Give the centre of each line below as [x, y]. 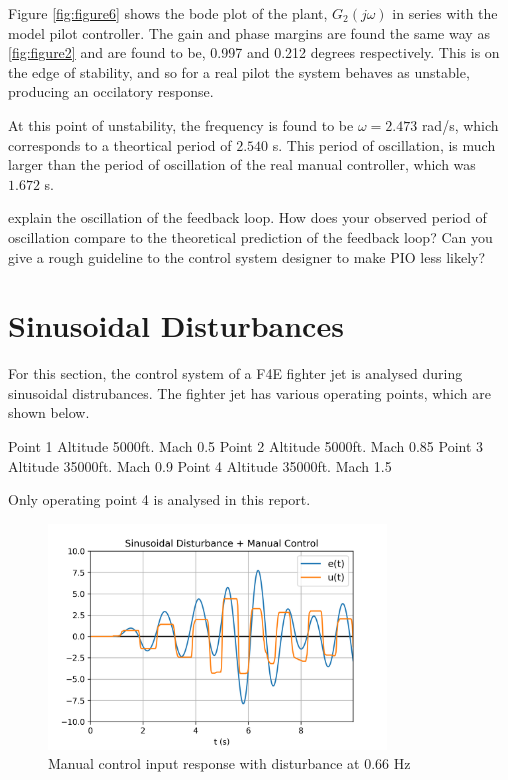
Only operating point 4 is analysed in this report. [159, 499]
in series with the [445, 13]
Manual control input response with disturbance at [204, 763]
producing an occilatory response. [111, 91]
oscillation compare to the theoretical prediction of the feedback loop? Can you [250, 236]
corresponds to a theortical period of [120, 144]
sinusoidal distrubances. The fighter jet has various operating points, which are [249, 392]
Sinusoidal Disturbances [176, 325]
